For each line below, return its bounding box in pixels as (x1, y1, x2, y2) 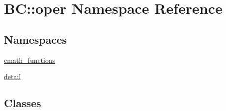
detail (4, 71, 21, 82)
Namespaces (4, 31, 67, 47)
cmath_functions (4, 55, 56, 65)
